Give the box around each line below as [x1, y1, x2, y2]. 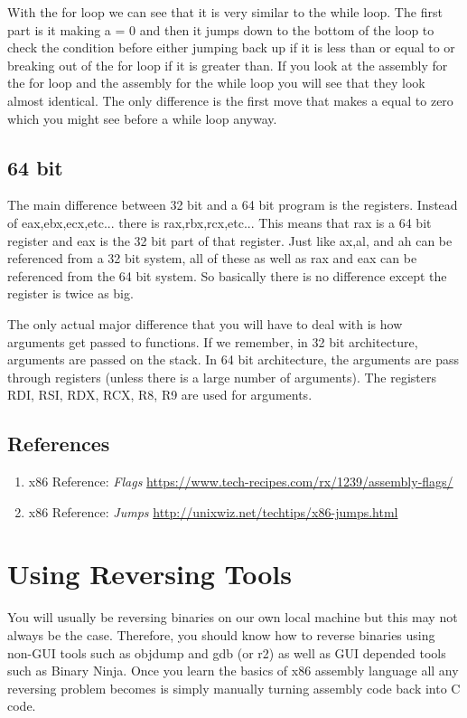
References [7, 430, 110, 458]
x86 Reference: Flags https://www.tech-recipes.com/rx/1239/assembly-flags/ [28, 472, 453, 491]
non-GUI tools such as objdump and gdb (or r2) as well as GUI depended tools [7, 643, 446, 662]
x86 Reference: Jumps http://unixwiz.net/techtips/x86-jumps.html [28, 502, 398, 521]
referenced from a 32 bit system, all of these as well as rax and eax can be [7, 249, 417, 268]
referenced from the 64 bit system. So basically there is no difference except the [7, 266, 447, 285]
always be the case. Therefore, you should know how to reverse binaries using [7, 626, 435, 644]
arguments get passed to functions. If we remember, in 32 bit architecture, [7, 332, 418, 351]
